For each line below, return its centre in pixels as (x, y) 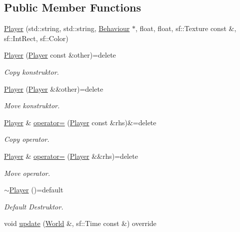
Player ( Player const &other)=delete (60, 55)
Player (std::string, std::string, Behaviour (67, 28)
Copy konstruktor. (31, 71)
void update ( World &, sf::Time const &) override (80, 223)
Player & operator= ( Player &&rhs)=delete (71, 156)
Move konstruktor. (32, 105)
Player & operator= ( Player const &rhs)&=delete (80, 122)
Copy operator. (27, 139)
